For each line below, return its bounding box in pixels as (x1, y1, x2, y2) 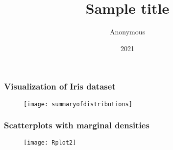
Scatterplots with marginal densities (4, 119, 149, 131)
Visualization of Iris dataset (4, 80, 116, 92)
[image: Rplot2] (24, 139, 76, 147)
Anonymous (109, 27, 146, 37)
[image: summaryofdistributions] (24, 100, 132, 108)
